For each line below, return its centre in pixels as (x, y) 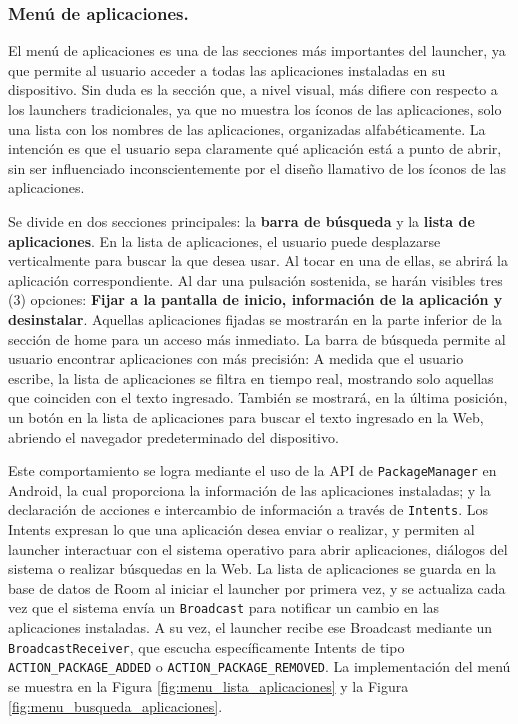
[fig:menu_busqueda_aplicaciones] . (115, 705)
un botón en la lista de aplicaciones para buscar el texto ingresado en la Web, (246, 416)
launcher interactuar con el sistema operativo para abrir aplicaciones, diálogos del (258, 548)
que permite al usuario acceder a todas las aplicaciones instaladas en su (227, 69)
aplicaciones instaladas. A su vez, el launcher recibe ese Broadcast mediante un (250, 627)
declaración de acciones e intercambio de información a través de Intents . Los (248, 509)
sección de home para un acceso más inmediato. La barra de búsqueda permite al (257, 338)
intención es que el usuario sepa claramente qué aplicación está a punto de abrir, (255, 148)
